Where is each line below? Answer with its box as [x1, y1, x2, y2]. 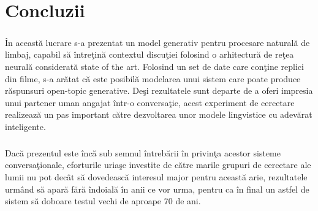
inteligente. [5, 120, 46, 132]
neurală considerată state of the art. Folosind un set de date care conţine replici [5, 59, 304, 72]
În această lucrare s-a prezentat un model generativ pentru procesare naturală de [5, 36, 310, 48]
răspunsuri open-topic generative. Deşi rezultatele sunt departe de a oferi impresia [5, 84, 313, 97]
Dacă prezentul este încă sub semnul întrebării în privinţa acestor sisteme [5, 146, 281, 159]
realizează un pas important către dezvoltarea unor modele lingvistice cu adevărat [5, 108, 312, 121]
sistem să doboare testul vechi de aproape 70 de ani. [5, 194, 201, 207]
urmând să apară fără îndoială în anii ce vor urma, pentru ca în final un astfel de [5, 182, 309, 195]
